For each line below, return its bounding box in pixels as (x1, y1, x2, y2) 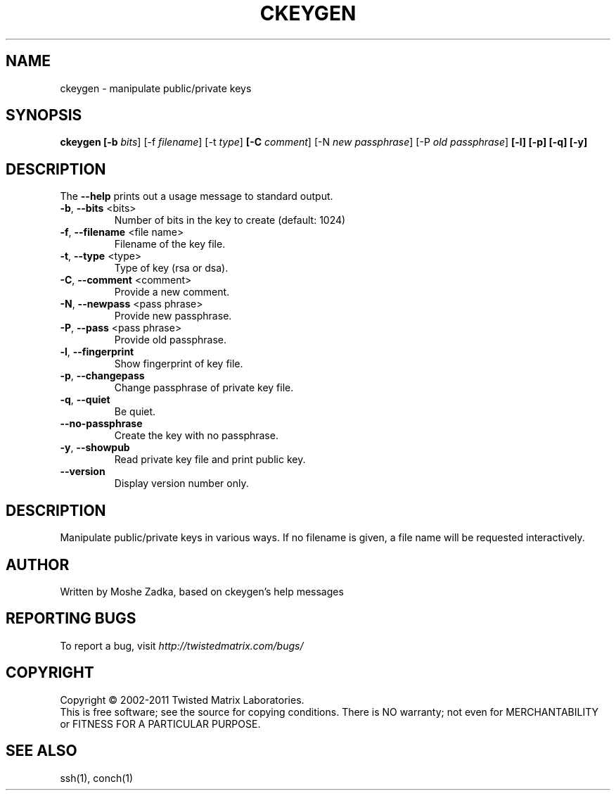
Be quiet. (114, 405, 156, 418)
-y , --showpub (60, 441, 130, 454)
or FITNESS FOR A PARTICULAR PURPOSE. (60, 717, 261, 730)
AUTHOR (6, 555, 70, 574)
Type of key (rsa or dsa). (114, 262, 229, 274)
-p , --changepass (60, 369, 145, 382)
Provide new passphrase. (114, 310, 232, 322)
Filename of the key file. (114, 238, 226, 251)
